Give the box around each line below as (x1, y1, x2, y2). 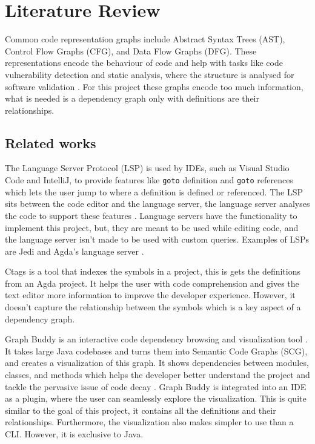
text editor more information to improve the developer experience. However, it (5, 289, 296, 301)
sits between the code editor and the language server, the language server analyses (5, 197, 310, 210)
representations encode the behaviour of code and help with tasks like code (5, 56, 283, 69)
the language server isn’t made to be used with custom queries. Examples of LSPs (5, 233, 310, 246)
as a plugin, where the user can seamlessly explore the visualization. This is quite (5, 392, 307, 405)
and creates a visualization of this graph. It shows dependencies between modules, (5, 356, 309, 369)
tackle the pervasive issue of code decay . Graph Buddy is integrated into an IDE (5, 380, 307, 393)
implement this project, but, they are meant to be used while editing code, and (5, 221, 299, 233)
